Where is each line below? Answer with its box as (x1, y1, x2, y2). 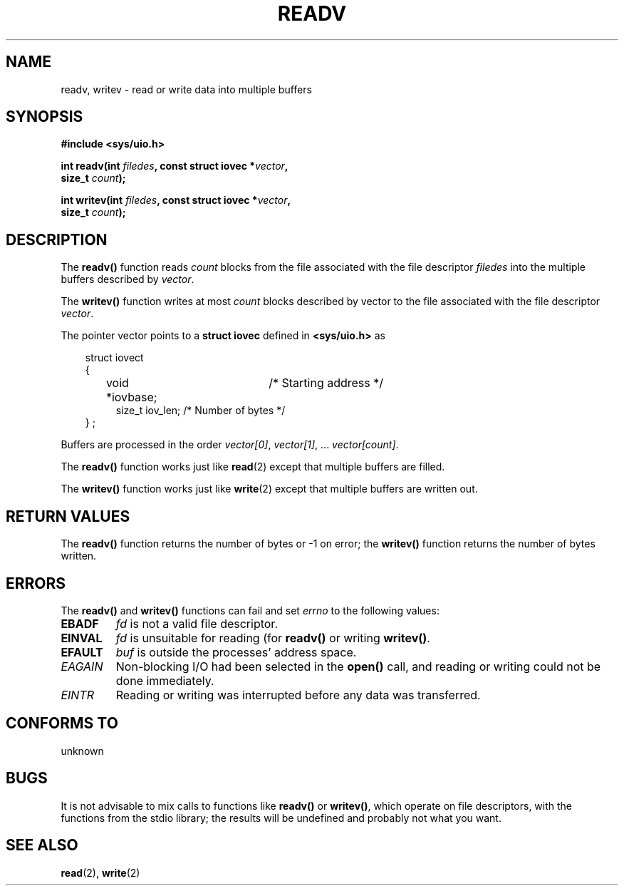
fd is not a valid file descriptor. (115, 616, 278, 631)
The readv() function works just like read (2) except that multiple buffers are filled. (61, 460, 445, 473)
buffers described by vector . (61, 273, 194, 286)
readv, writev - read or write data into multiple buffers (61, 83, 312, 96)
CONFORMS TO (6, 714, 118, 733)
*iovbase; (105, 390, 157, 405)
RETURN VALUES (6, 507, 130, 525)
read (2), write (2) (61, 866, 140, 879)
